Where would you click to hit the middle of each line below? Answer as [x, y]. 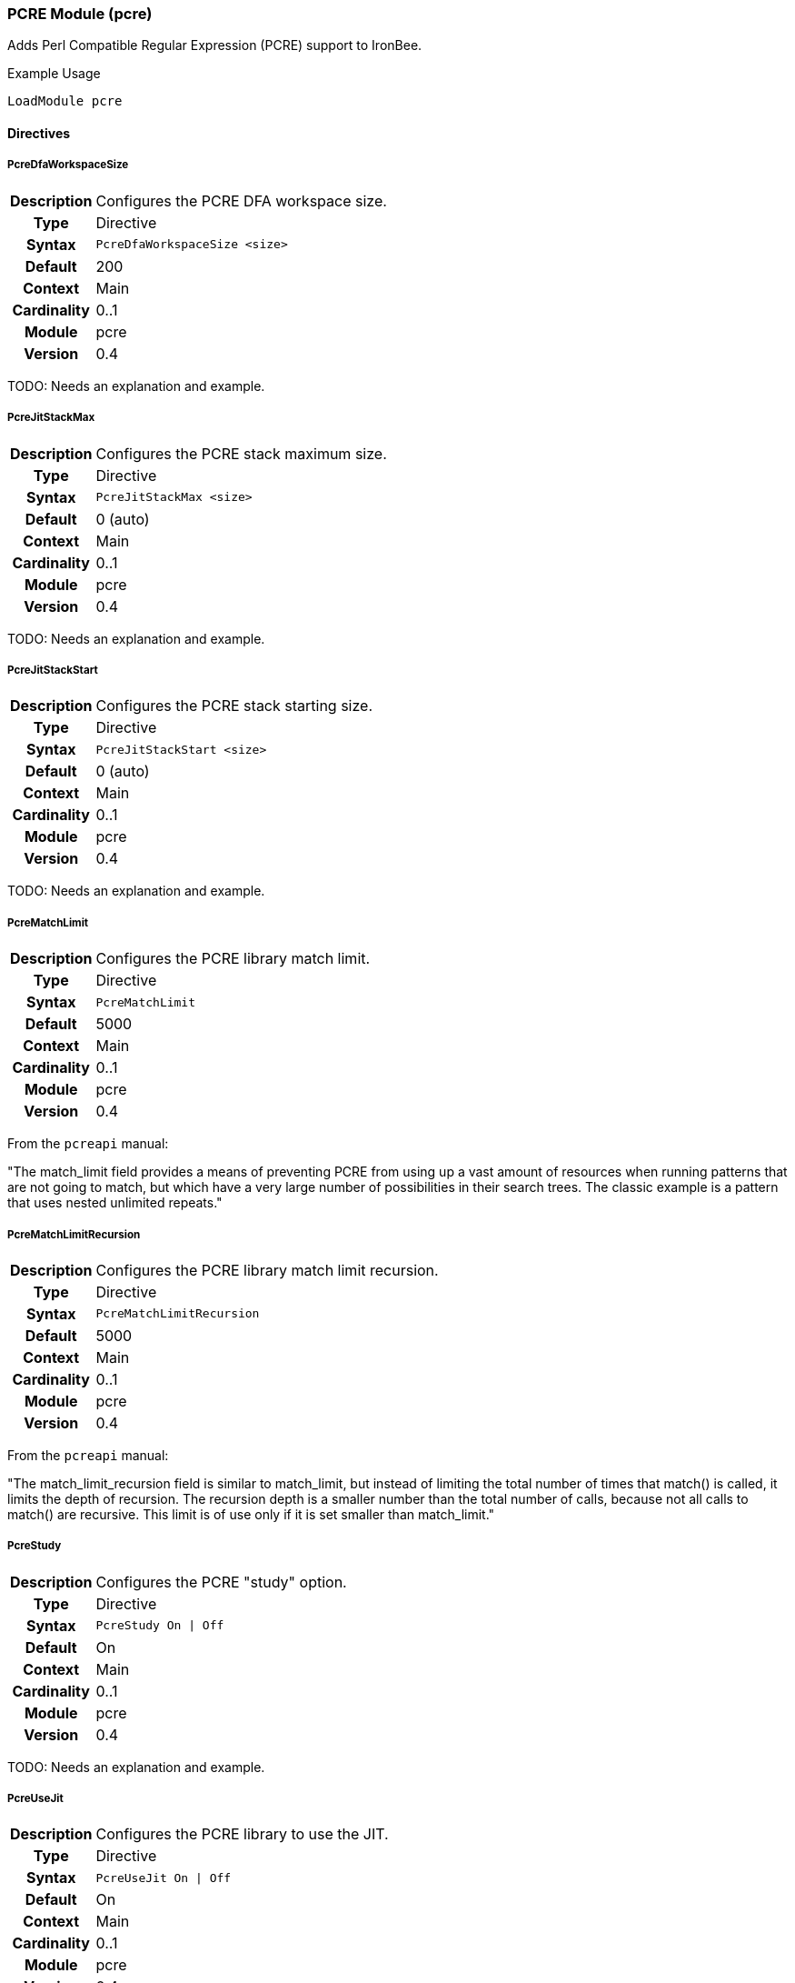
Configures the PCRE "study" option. [221, 1582]
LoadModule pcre [65, 101]
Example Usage [54, 74]
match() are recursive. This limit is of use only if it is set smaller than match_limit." [251, 1514]
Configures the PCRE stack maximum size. [241, 453]
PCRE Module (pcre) [80, 14]
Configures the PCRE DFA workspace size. [241, 200]
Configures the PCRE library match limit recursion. [267, 1270]
